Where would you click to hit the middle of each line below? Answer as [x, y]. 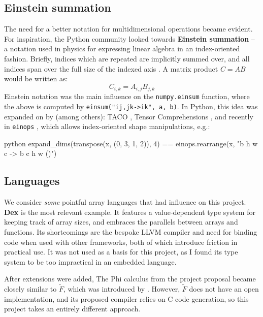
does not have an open [224, 289]
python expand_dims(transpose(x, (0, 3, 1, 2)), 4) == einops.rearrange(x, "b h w [131, 143]
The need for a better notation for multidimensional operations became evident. [128, 29]
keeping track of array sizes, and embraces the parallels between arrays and [121, 222]
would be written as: [36, 78]
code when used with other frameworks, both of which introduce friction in [121, 242]
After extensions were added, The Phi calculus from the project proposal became [130, 279]
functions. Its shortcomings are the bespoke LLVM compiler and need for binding [131, 231]
